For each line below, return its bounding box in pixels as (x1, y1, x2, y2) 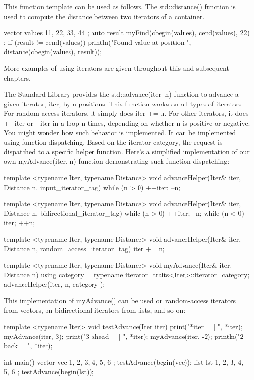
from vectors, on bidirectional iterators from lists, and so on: (4, 305, 185, 315)
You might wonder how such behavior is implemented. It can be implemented (4, 127, 236, 137)
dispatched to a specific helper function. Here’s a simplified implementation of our (4, 146, 250, 156)
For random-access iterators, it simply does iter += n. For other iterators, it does (4, 108, 249, 118)
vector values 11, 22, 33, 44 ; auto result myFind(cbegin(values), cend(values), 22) (4, 27, 250, 38)
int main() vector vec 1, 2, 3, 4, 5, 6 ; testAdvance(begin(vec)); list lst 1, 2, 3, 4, (4, 357, 244, 367)
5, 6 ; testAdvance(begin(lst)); (4, 366, 94, 377)
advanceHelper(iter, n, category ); (4, 279, 105, 289)
